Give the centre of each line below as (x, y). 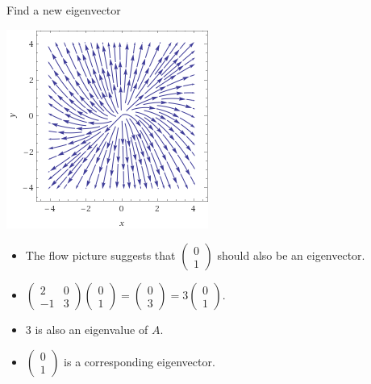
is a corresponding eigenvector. (140, 361)
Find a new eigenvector (64, 10)
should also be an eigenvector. (291, 255)
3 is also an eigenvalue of (87, 330)
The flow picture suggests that (100, 255)
